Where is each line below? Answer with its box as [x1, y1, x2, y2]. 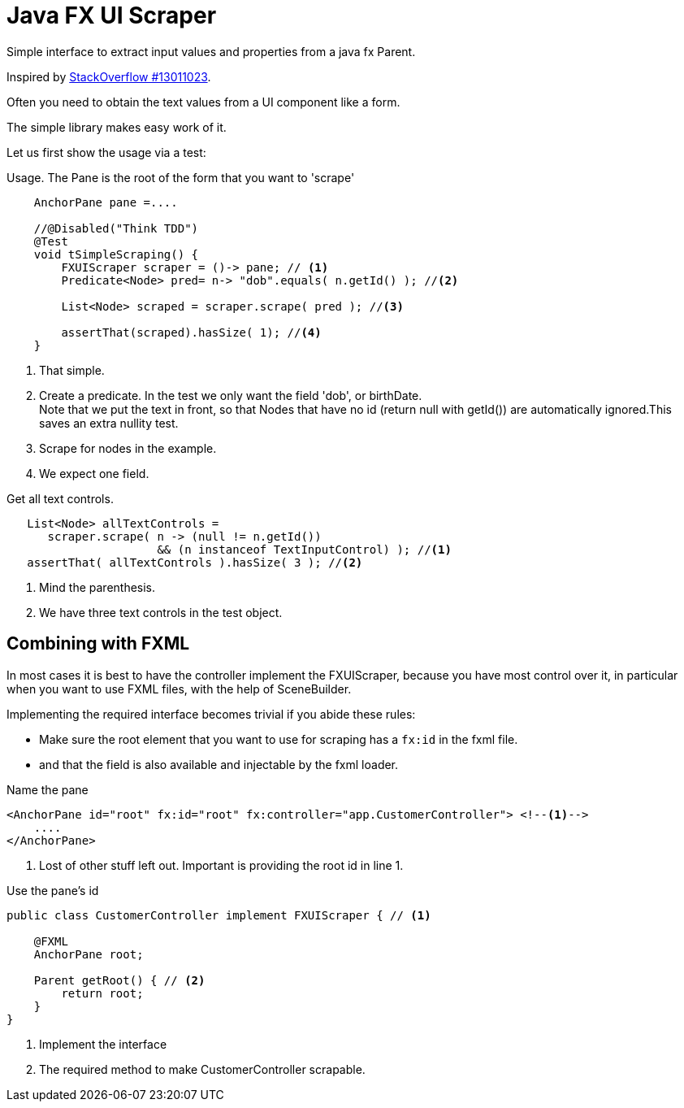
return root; [61, 986, 144, 1000]
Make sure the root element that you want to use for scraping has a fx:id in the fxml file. [39, 732, 518, 746]
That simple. [39, 363, 105, 377]
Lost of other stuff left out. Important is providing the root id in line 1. [39, 858, 404, 872]
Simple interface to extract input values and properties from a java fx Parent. [6, 44, 416, 59]
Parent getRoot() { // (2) [33, 973, 206, 987]
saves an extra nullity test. [39, 415, 179, 430]
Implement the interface [39, 1036, 167, 1051]
